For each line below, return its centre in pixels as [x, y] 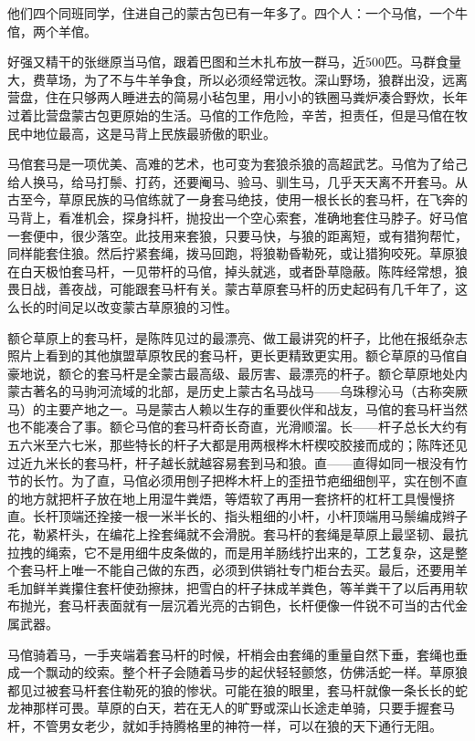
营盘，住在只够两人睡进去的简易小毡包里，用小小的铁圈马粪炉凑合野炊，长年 [237, 97]
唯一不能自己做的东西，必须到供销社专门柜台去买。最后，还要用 [263, 570]
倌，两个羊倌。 [52, 31]
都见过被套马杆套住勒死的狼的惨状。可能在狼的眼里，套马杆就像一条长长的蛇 [237, 689]
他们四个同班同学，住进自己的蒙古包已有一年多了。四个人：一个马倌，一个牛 [237, 13]
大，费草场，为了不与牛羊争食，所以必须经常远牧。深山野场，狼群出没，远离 [237, 79]
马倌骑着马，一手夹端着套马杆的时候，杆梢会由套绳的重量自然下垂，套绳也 [231, 654]
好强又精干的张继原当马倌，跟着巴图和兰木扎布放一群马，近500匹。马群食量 [234, 62]
